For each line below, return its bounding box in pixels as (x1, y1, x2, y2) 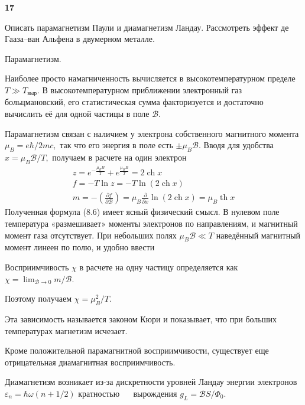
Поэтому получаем (5, 292, 72, 305)
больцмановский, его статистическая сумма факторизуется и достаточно (5, 96, 264, 108)
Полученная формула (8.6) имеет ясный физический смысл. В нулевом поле (5, 205, 280, 218)
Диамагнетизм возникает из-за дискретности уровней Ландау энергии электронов (5, 375, 297, 388)
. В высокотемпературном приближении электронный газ (37, 83, 242, 96)
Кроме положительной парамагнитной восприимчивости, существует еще (5, 344, 269, 357)
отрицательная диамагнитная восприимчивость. (5, 355, 176, 368)
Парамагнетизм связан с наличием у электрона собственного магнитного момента (5, 127, 299, 139)
